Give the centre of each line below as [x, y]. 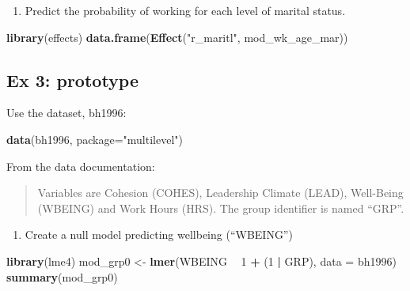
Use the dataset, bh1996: [66, 113]
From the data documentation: [81, 166]
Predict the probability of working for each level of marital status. [185, 10]
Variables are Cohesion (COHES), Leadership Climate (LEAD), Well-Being [220, 193]
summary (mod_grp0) [62, 276]
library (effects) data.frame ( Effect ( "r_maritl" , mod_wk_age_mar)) [177, 37]
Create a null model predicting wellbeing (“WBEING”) [159, 234]
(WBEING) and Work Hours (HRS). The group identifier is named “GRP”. [221, 208]
